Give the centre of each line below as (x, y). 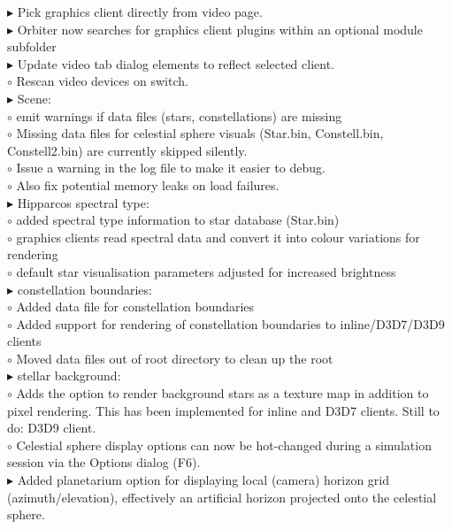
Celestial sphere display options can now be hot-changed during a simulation (224, 445)
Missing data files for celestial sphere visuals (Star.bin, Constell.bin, (200, 133)
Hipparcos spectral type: (83, 202)
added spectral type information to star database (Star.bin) (178, 220)
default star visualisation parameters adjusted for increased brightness (206, 271)
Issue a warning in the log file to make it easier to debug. (171, 168)
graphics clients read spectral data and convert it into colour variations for (218, 237)
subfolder (32, 46)
